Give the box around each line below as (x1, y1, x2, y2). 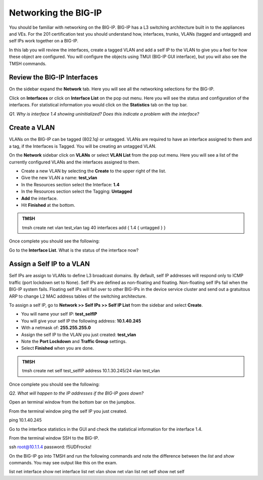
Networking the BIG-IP (9, 7, 102, 18)
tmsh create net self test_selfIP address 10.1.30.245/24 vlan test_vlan (22, 368, 160, 374)
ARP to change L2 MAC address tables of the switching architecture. (9, 293, 147, 299)
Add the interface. (21, 195, 58, 201)
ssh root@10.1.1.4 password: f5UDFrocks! (9, 444, 92, 450)
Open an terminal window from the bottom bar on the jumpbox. (9, 399, 136, 405)
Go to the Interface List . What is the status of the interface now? (9, 247, 139, 253)
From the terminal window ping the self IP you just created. (9, 408, 128, 414)
